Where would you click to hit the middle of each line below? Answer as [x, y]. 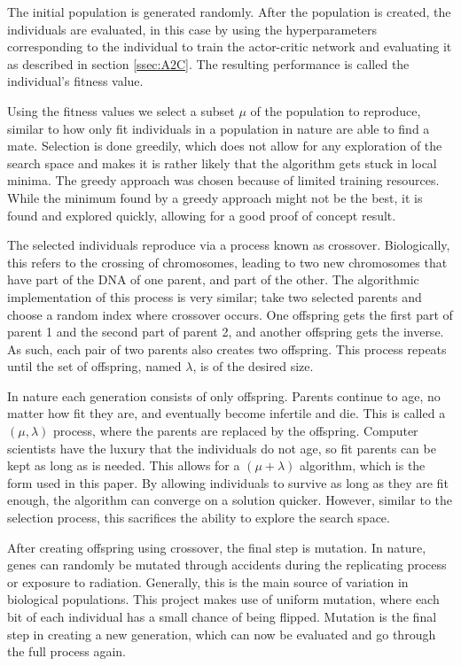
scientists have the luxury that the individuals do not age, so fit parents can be [222, 448]
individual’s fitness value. [75, 81]
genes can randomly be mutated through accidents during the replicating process [227, 565]
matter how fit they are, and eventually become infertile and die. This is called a [227, 413]
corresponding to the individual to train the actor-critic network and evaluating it [230, 46]
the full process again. [66, 651]
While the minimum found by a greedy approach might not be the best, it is [215, 197]
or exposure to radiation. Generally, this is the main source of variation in [208, 581]
